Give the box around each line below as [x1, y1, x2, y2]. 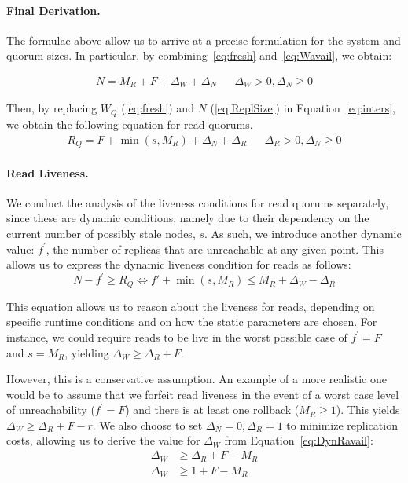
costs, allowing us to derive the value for [6, 432, 200, 448]
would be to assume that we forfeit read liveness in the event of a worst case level [6, 386, 399, 402]
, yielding [64, 344, 109, 360]
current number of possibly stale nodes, [6, 225, 196, 241]
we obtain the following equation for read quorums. [6, 115, 253, 132]
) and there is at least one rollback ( [125, 401, 300, 418]
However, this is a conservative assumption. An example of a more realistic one [6, 371, 387, 387]
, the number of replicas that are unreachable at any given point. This [46, 240, 384, 257]
